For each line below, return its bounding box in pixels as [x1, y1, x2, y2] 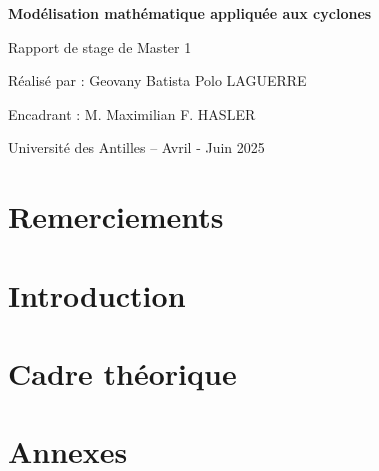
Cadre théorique [8, 352, 237, 393]
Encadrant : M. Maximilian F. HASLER [8, 103, 256, 124]
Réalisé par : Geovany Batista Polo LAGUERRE [8, 70, 307, 91]
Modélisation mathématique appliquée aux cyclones [8, 3, 372, 23]
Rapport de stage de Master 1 [8, 36, 192, 57]
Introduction [8, 274, 186, 315]
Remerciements [8, 196, 224, 237]
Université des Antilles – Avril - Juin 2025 [8, 137, 265, 158]
